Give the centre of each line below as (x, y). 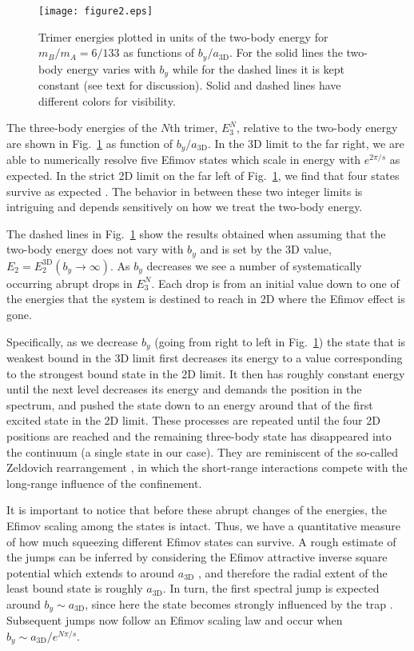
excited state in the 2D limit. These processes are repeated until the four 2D (193, 420)
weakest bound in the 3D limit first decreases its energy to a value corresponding (205, 358)
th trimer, (194, 128)
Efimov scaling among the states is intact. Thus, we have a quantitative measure (203, 525)
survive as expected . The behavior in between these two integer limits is (185, 191)
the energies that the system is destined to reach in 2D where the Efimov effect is (206, 299)
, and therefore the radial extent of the (293, 572)
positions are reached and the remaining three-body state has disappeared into (199, 436)
